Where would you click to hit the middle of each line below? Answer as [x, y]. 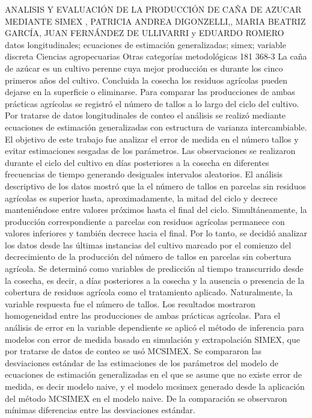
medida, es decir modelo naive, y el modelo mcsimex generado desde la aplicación [155, 386]
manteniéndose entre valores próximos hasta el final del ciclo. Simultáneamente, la [156, 210]
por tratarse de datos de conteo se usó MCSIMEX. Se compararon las [133, 351]
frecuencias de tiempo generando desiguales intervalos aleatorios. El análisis [144, 174]
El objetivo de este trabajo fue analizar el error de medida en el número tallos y [152, 139]
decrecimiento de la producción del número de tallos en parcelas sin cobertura [148, 257]
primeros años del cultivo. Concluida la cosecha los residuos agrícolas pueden [146, 80]
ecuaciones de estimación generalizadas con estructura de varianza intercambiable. [156, 127]
